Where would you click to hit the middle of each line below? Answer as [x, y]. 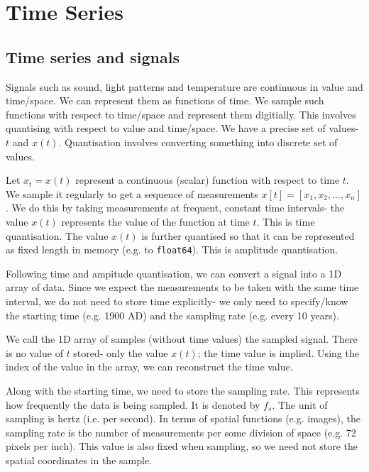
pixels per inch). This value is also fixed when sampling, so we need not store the [182, 446]
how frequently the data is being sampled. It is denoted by [133, 404]
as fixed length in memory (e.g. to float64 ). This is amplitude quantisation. [172, 249]
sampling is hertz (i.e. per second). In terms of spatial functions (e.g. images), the [183, 418]
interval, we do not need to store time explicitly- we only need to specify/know [177, 301]
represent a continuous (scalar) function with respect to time [208, 180]
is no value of [34, 352]
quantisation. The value [57, 235]
